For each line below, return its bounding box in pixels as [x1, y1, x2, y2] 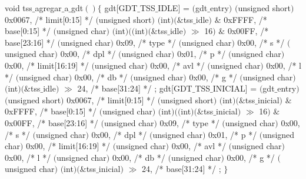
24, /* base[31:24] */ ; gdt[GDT [77, 82, 192, 94]
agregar [35, 2, 62, 13]
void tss [5, 2, 32, 13]
